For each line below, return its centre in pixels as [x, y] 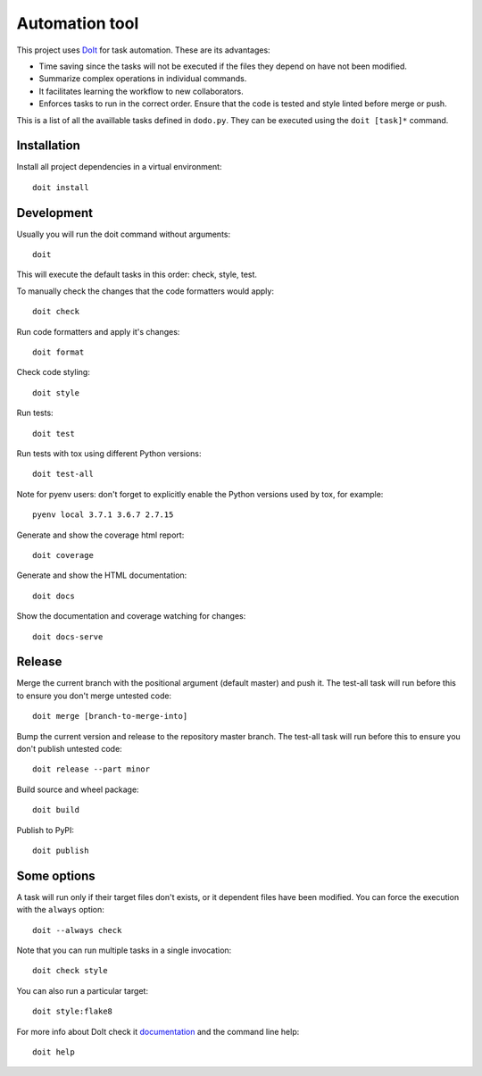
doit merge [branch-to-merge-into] [110, 716]
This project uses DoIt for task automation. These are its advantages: [144, 50]
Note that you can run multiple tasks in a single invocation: [124, 950]
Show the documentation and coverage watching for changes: [131, 616]
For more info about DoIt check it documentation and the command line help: [158, 1031]
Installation [48, 146]
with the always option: [60, 910]
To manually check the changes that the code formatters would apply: [145, 291]
